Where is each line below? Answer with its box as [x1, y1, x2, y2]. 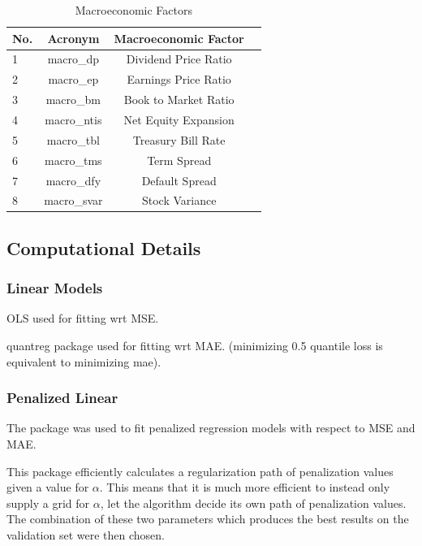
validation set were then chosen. [6, 526, 166, 543]
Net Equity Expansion [123, 110, 235, 128]
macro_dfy [45, 171, 101, 188]
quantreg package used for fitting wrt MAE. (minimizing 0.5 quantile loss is [6, 337, 383, 354]
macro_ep [48, 71, 99, 88]
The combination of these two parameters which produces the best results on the [6, 510, 409, 527]
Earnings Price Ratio [127, 71, 231, 88]
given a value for [6, 479, 89, 496]
